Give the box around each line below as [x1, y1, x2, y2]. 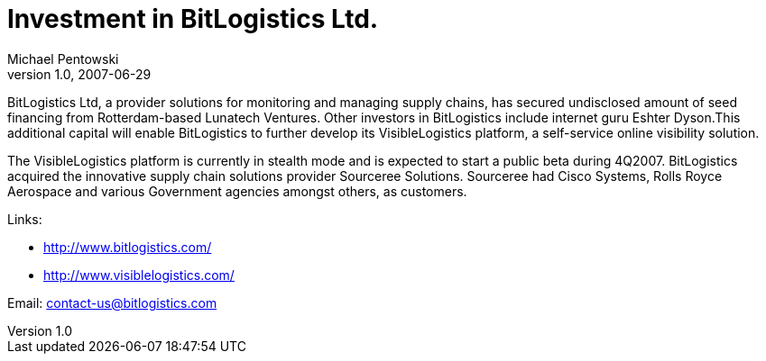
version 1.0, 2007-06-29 [7, 66, 152, 82]
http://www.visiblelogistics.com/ [43, 266, 235, 283]
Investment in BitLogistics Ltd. [7, 4, 379, 34]
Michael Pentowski [7, 50, 119, 67]
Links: [7, 211, 42, 227]
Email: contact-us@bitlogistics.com [7, 294, 217, 311]
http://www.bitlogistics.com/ [43, 239, 212, 255]
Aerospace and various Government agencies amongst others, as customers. [7, 183, 467, 199]
